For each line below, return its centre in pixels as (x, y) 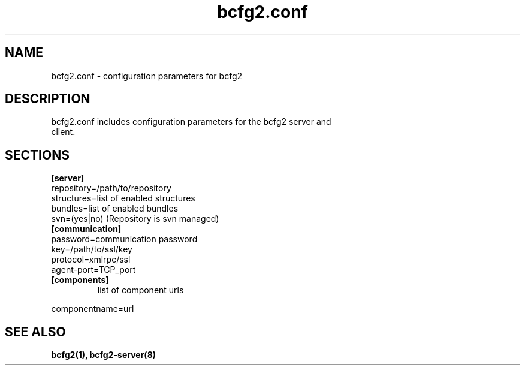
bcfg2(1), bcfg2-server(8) (104, 355)
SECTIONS (37, 155)
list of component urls (141, 290)
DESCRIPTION (48, 99)
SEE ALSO (35, 332)
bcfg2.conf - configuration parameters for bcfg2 (147, 76)
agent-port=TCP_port (93, 270)
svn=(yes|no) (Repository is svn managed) (135, 219)
